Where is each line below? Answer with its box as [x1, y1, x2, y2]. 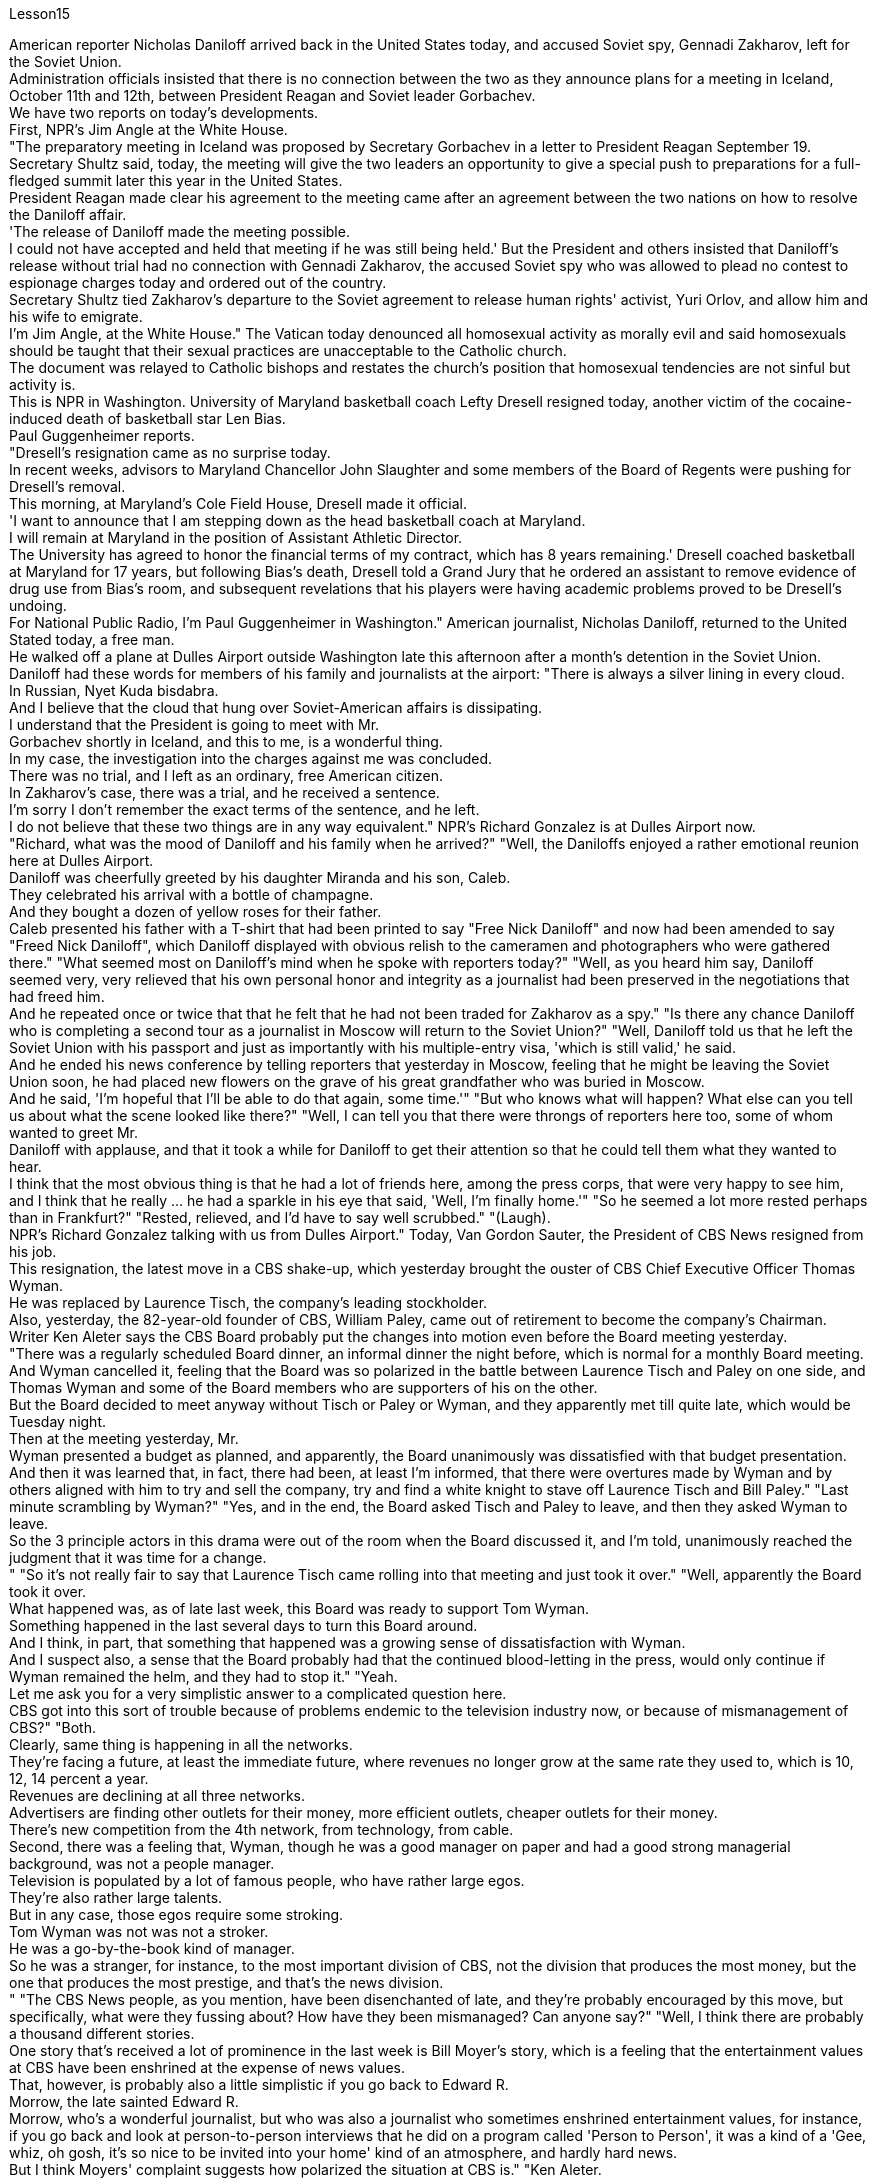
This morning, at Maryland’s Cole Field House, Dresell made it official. [9, 495, 467, 512]
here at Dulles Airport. [9, 852, 154, 869]
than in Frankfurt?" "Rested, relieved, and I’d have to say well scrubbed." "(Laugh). [9, 1209, 551, 1226]
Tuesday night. [9, 1413, 107, 1430]
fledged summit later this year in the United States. [9, 172, 343, 189]
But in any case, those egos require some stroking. [9, 1906, 344, 1923]
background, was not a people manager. [9, 1855, 275, 1872]
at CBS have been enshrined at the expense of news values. [9, 2059, 405, 2076]
